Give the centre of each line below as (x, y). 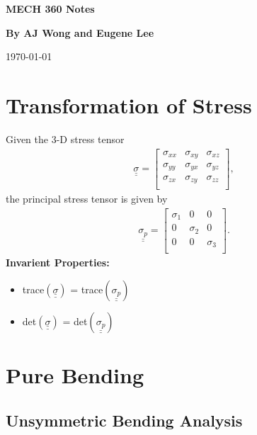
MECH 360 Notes (50, 9)
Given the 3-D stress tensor (65, 139)
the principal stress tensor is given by (87, 199)
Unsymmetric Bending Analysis (124, 420)
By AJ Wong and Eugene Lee (80, 32)
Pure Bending (75, 374)
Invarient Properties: (58, 262)
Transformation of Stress (129, 104)
